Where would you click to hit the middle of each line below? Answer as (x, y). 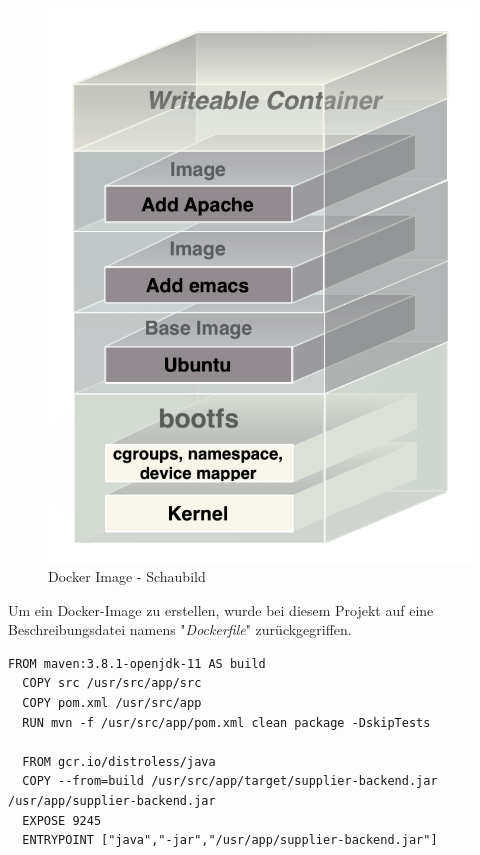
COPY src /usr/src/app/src (112, 683)
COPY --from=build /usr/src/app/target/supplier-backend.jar (230, 781)
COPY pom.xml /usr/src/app (112, 703)
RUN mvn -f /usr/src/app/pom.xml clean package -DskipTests (226, 722)
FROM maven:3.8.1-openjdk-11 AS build (137, 663)
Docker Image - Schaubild (127, 576)
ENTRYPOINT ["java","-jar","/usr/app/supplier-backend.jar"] (230, 840)
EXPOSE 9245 (62, 820)
